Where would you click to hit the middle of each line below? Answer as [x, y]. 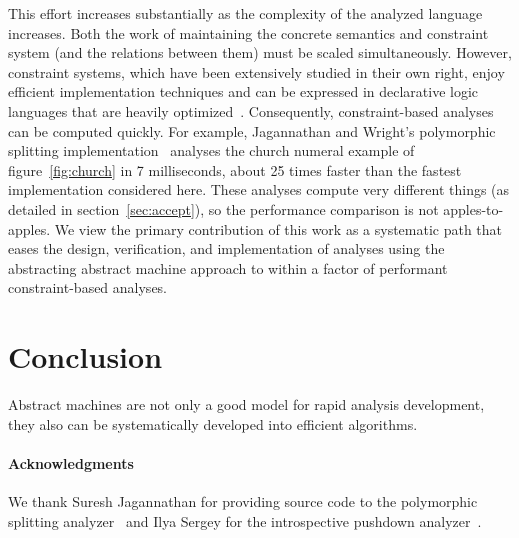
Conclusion [85, 356]
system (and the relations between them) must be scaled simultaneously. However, [260, 52]
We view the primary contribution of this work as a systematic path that [278, 228]
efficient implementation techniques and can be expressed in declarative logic [243, 91]
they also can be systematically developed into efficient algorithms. [213, 423]
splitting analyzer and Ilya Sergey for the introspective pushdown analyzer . [245, 520]
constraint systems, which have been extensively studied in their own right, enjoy [256, 71]
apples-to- [473, 208]
